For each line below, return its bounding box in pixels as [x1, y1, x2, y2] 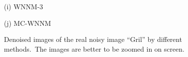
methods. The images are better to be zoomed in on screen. [4, 43, 185, 54]
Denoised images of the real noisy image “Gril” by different [4, 34, 182, 44]
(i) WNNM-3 [4, 1, 43, 11]
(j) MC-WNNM [4, 18, 51, 28]
